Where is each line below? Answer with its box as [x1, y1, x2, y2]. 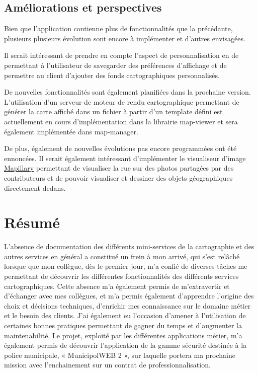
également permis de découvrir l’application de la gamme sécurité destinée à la [4, 340, 247, 350]
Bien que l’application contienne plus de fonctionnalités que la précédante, [4, 23, 233, 34]
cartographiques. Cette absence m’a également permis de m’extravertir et [4, 280, 230, 291]
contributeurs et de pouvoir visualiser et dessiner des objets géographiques [4, 172, 233, 183]
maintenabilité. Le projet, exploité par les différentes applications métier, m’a [4, 330, 242, 340]
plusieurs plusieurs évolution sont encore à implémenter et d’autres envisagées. [4, 33, 245, 43]
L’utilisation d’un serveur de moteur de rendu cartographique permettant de [4, 96, 239, 107]
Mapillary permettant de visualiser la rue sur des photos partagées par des [4, 163, 234, 173]
